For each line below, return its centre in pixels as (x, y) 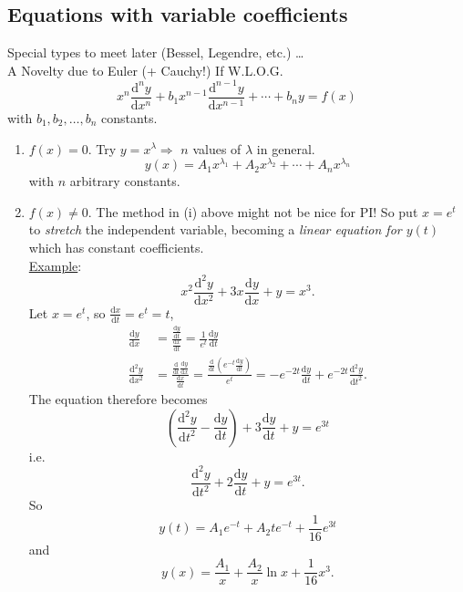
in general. (286, 148)
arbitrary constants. (125, 181)
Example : (55, 265)
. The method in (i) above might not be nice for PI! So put (253, 211)
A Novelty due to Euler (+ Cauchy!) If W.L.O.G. (145, 70)
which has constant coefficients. (116, 247)
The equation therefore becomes (118, 399)
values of (217, 148)
